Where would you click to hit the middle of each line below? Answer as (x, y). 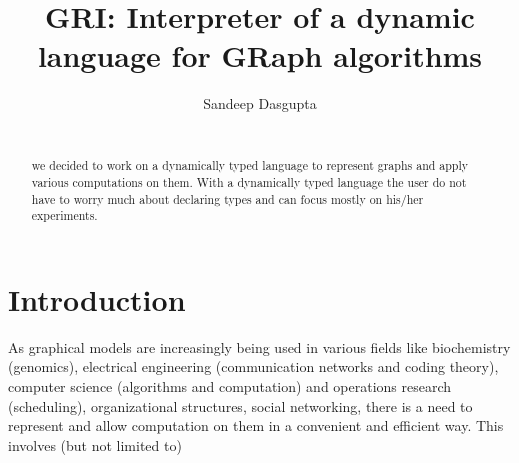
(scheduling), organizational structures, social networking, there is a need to (240, 405)
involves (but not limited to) (95, 444)
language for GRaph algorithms (260, 55)
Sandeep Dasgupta (260, 103)
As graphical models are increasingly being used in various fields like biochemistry (259, 346)
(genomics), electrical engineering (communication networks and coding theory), (253, 366)
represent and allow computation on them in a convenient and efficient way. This (256, 425)
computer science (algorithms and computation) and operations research (230, 386)
